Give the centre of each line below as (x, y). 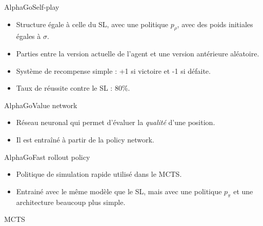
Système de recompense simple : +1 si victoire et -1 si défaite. (113, 70)
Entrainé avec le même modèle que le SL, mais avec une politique (119, 191)
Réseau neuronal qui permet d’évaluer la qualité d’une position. (116, 122)
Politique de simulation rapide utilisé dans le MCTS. (99, 174)
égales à (28, 36)
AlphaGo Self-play (32, 7)
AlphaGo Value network (41, 105)
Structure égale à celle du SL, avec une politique (92, 24)
